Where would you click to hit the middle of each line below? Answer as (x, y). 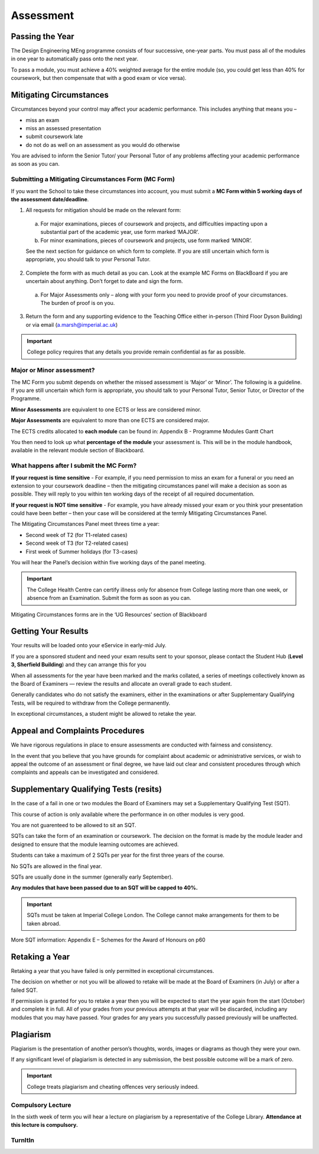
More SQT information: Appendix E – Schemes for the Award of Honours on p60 (108, 940)
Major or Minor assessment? (53, 370)
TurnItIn (23, 1140)
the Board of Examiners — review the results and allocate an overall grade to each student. (122, 684)
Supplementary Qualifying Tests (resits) (87, 790)
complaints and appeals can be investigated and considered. (85, 772)
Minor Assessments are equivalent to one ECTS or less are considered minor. (106, 409)
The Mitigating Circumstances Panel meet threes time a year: (85, 524)
